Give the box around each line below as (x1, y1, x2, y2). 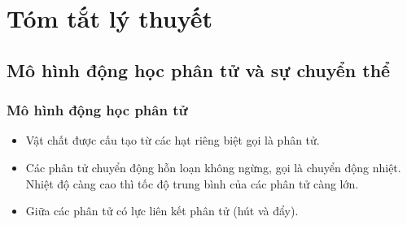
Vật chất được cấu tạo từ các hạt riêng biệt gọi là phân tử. (25, 132, 320, 149)
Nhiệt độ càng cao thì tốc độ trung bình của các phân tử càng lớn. (25, 175, 359, 192)
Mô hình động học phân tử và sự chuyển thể (7, 57, 391, 82)
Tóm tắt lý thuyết (7, 2, 213, 35)
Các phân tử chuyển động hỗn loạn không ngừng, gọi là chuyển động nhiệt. (25, 158, 401, 175)
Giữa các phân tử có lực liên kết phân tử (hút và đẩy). (25, 202, 299, 219)
